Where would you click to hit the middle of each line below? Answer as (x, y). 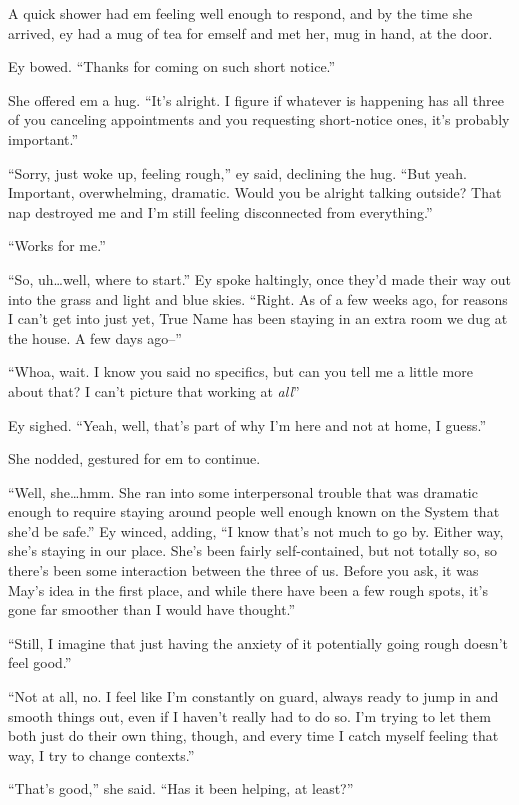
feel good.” (40, 662)
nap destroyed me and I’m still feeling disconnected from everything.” (220, 211)
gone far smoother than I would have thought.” (152, 609)
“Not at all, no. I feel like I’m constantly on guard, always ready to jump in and (253, 696)
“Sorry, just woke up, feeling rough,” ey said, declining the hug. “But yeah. (238, 172)
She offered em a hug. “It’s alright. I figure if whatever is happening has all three (256, 99)
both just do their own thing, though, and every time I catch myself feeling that (253, 735)
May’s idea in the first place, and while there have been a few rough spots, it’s (248, 589)
